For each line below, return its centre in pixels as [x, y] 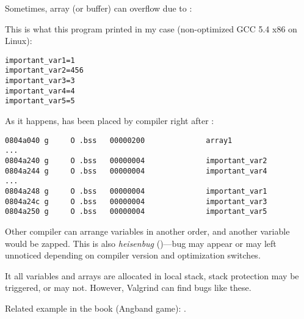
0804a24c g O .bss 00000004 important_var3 [136, 201]
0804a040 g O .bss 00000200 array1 [119, 140]
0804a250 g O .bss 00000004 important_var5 [136, 212]
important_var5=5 [40, 101]
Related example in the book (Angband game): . [96, 308]
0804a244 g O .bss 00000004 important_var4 [136, 171]
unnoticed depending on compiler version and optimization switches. [133, 255]
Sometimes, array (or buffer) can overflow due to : [99, 8]
